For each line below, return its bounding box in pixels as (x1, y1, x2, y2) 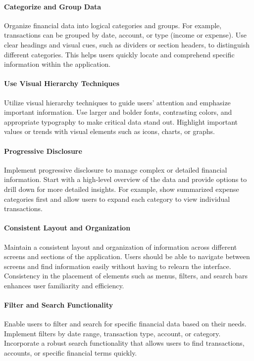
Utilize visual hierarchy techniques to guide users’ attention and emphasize (4, 97, 231, 107)
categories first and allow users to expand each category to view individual (4, 193, 230, 204)
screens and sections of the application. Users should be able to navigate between (4, 251, 250, 262)
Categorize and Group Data (4, 1, 102, 11)
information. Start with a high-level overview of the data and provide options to (4, 174, 247, 184)
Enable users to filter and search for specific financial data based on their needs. (4, 318, 247, 329)
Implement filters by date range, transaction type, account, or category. (4, 328, 221, 338)
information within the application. (4, 59, 111, 69)
